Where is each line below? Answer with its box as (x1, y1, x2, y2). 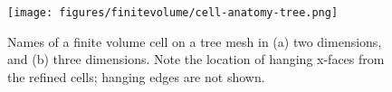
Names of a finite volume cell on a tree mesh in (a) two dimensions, (7, 32, 382, 51)
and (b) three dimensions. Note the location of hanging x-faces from (7, 50, 385, 69)
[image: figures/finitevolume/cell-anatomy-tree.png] (7, 6, 339, 19)
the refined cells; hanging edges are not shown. (7, 67, 265, 86)
